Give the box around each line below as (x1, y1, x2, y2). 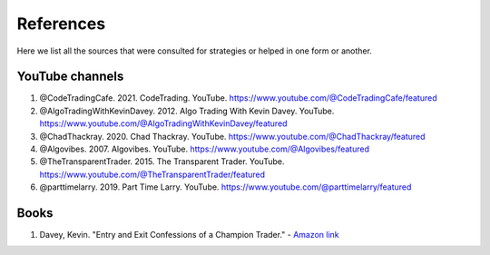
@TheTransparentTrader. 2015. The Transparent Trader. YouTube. (39, 156, 285, 167)
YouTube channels (16, 69, 124, 84)
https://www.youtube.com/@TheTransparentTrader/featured (39, 169, 266, 180)
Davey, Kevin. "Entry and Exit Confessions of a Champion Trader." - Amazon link (39, 230, 339, 240)
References (16, 14, 106, 34)
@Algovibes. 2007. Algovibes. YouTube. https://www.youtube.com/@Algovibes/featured (39, 143, 369, 154)
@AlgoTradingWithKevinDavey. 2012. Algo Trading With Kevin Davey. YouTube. (39, 105, 335, 116)
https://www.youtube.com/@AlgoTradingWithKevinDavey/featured (39, 118, 288, 129)
